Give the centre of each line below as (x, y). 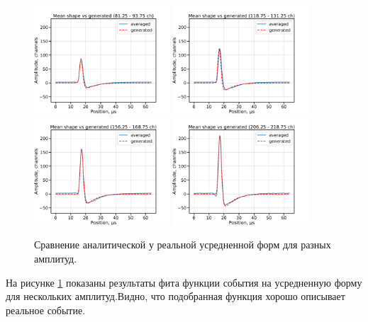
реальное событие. (46, 310)
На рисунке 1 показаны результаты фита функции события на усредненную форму (184, 282)
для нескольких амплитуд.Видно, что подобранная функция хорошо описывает (175, 296)
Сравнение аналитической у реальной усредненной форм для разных (183, 245)
